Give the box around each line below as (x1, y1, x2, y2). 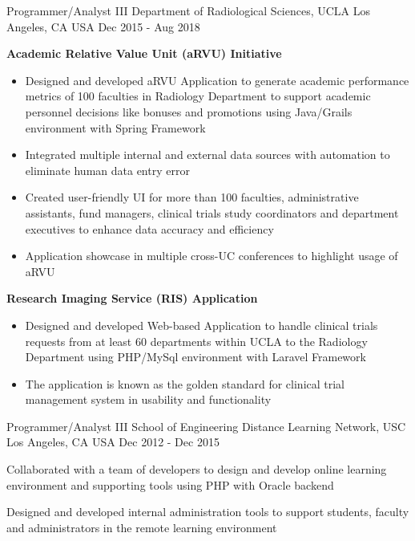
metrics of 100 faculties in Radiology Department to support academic (25, 87, 371, 104)
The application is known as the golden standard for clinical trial (25, 375, 345, 392)
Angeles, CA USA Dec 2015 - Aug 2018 (6, 18, 200, 35)
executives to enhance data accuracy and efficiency (25, 220, 274, 237)
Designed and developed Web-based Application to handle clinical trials (25, 316, 378, 333)
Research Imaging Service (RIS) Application (6, 290, 258, 307)
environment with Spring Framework (25, 119, 206, 136)
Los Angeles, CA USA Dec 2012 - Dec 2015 (6, 433, 220, 450)
